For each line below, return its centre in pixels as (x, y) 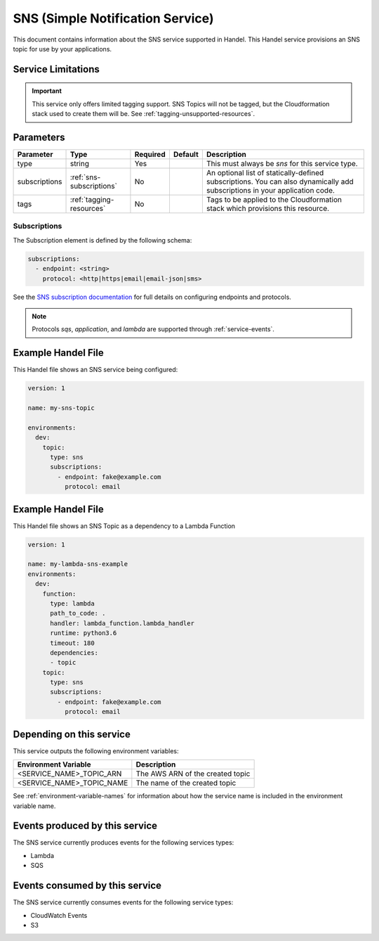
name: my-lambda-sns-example (78, 564)
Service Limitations (56, 69)
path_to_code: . (78, 613)
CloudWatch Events (59, 915)
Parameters (39, 137)
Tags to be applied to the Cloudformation (274, 200)
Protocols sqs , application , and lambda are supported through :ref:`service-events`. (153, 329)
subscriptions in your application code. (270, 191)
